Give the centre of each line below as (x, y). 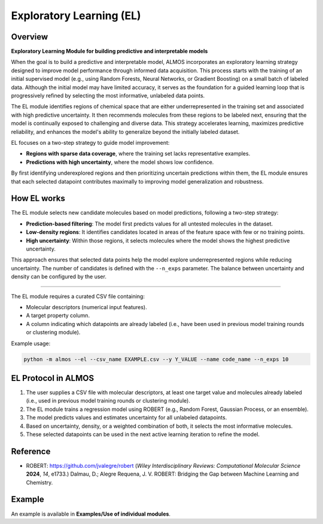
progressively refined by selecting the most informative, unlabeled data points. (108, 96)
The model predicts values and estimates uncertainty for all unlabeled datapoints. (127, 418)
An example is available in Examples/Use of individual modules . (91, 514)
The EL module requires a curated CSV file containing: (78, 296)
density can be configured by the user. (59, 277)
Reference (31, 451)
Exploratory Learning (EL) (76, 16)
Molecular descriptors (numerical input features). (87, 307)
